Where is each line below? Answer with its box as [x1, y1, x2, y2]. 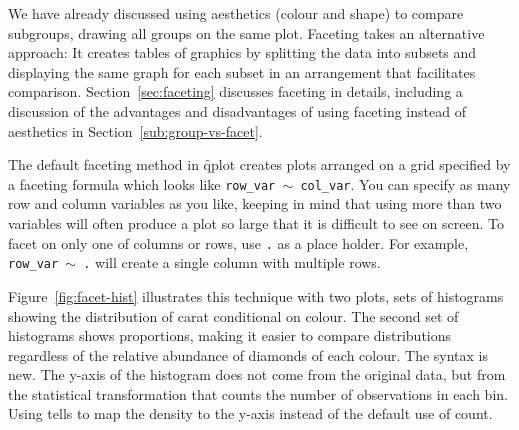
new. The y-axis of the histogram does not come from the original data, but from [8, 364, 506, 385]
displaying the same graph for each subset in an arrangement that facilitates [8, 61, 476, 82]
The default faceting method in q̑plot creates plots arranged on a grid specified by [8, 154, 511, 175]
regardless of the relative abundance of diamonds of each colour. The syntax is [8, 344, 489, 365]
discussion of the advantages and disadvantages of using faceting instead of [8, 100, 466, 121]
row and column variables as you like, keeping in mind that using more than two [8, 193, 502, 214]
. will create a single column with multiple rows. [83, 252, 381, 273]
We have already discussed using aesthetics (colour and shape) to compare [8, 3, 464, 23]
